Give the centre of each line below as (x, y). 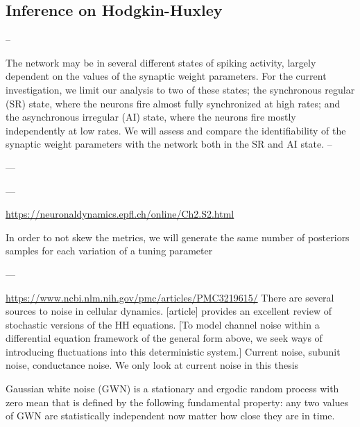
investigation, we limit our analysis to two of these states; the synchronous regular (180, 89)
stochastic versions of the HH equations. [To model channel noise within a (163, 324)
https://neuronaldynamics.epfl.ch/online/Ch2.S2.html (120, 214)
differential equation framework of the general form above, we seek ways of (164, 338)
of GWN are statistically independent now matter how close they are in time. (170, 416)
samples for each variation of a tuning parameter (109, 251)
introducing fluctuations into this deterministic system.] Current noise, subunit (173, 351)
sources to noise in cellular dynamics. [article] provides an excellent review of (169, 311)
